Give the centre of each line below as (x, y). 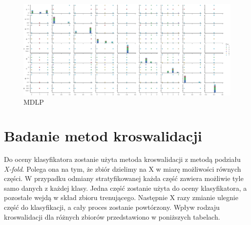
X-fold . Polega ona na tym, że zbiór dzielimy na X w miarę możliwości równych (123, 169)
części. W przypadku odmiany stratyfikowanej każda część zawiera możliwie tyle (124, 178)
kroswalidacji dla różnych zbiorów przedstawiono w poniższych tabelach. (112, 216)
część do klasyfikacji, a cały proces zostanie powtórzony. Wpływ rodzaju (112, 207)
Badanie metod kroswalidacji (103, 136)
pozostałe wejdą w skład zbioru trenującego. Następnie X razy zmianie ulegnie (121, 197)
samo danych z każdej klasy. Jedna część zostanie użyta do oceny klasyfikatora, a (125, 188)
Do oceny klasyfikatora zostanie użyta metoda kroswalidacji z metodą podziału (122, 159)
